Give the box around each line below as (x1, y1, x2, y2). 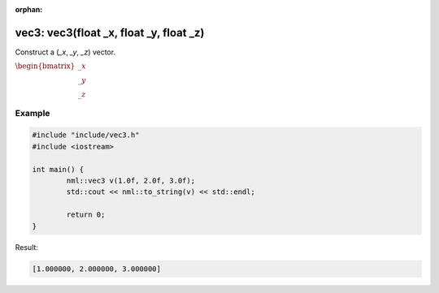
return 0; (66, 210, 106, 219)
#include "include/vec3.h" (32, 131, 140, 140)
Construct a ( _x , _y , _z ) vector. (15, 47, 116, 57)
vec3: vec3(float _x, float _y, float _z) (15, 25, 205, 40)
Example (15, 107, 50, 118)
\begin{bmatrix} (15, 62, 76, 71)
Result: (15, 242, 38, 252)
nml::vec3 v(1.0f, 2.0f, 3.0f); (66, 176, 195, 186)
